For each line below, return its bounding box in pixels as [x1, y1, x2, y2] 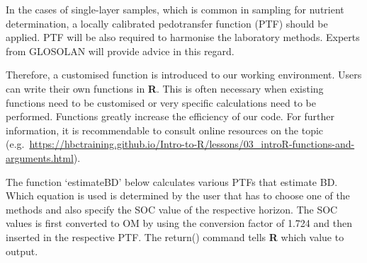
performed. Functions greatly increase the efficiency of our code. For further [6, 109, 335, 124]
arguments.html [6, 150, 74, 165]
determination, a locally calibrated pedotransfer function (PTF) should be [6, 16, 328, 30]
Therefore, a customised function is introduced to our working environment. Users [6, 67, 362, 82]
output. [6, 243, 38, 258]
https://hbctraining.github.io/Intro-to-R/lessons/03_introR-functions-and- [29, 136, 355, 151]
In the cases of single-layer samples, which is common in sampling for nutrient [6, 2, 344, 16]
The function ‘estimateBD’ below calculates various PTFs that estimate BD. [6, 174, 338, 189]
